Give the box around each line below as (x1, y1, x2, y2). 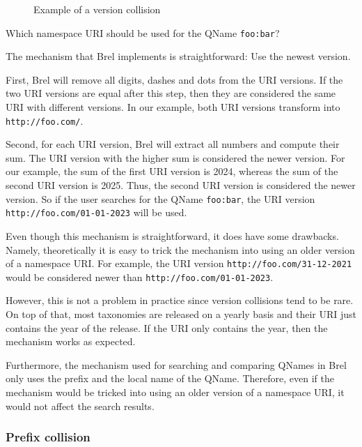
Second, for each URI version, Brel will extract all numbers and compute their (6, 137, 340, 151)
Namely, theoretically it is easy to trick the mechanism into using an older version (6, 242, 355, 257)
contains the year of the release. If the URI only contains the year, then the (6, 320, 328, 335)
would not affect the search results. (6, 398, 155, 413)
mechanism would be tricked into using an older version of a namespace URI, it (6, 385, 345, 400)
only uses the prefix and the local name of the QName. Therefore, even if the (6, 371, 334, 386)
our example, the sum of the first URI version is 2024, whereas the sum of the (6, 164, 338, 179)
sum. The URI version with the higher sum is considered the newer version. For (6, 150, 345, 165)
